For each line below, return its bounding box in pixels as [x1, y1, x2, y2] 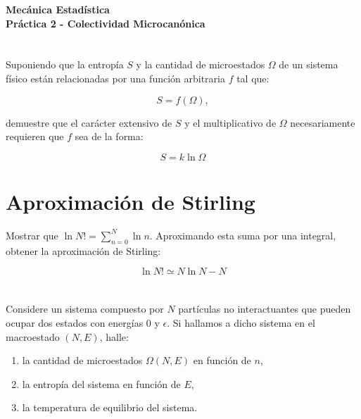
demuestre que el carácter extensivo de [6, 115, 172, 130]
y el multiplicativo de [184, 115, 277, 130]
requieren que [6, 129, 64, 144]
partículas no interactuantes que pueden [178, 301, 351, 316]
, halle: [99, 329, 129, 344]
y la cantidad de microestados [136, 57, 265, 72]
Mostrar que [6, 227, 58, 242]
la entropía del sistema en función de [22, 376, 181, 391]
